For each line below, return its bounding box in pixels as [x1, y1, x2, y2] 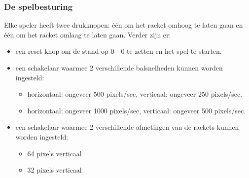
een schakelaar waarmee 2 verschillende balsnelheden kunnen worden [15, 63, 223, 72]
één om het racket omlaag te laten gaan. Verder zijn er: [4, 29, 171, 39]
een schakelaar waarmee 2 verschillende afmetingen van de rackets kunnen [15, 122, 239, 132]
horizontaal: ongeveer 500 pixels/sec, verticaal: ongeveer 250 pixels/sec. [27, 89, 243, 99]
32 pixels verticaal [27, 165, 82, 175]
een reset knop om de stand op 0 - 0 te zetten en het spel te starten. [15, 46, 222, 56]
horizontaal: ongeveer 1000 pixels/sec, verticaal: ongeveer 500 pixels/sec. [27, 105, 246, 115]
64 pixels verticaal [27, 148, 82, 158]
